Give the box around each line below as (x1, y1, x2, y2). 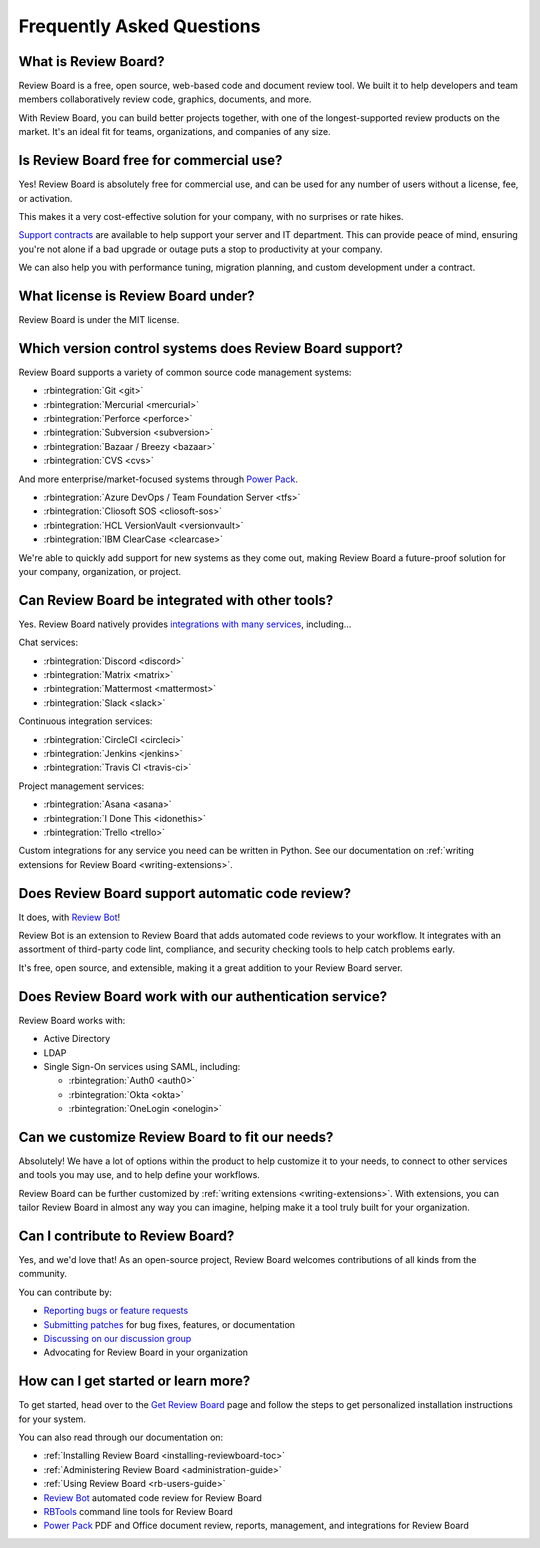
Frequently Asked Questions (18, 15, 261, 37)
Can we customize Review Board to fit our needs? (18, 1128, 334, 1145)
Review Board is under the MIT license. (18, 314, 180, 325)
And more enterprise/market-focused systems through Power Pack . (18, 473, 299, 485)
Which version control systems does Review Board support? (18, 340, 404, 357)
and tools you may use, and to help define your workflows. (18, 1169, 260, 1181)
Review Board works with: (18, 1014, 126, 1026)
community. (18, 1268, 67, 1280)
